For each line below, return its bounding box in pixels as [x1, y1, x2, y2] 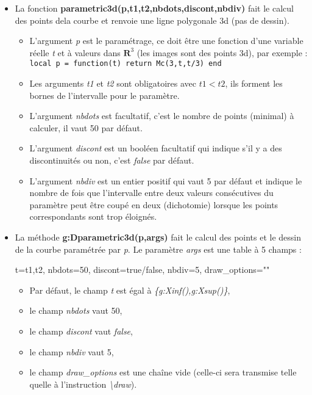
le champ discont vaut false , [29, 324, 133, 337]
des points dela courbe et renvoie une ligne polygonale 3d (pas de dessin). [15, 13, 289, 26]
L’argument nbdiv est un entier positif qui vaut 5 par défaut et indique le [29, 174, 302, 187]
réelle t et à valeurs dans [29, 46, 121, 59]
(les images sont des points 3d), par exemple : [136, 46, 308, 59]
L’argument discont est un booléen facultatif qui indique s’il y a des [29, 142, 282, 154]
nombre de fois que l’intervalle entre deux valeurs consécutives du [29, 186, 274, 199]
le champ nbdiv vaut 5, [29, 345, 114, 358]
